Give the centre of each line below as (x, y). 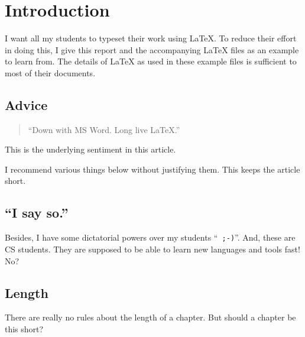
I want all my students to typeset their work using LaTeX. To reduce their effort (151, 38)
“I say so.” (37, 213)
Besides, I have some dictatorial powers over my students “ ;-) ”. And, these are (150, 237)
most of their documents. (50, 72)
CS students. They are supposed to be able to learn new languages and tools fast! (152, 249)
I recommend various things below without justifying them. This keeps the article (152, 169)
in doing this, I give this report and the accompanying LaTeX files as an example (152, 49)
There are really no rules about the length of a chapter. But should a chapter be (150, 317)
